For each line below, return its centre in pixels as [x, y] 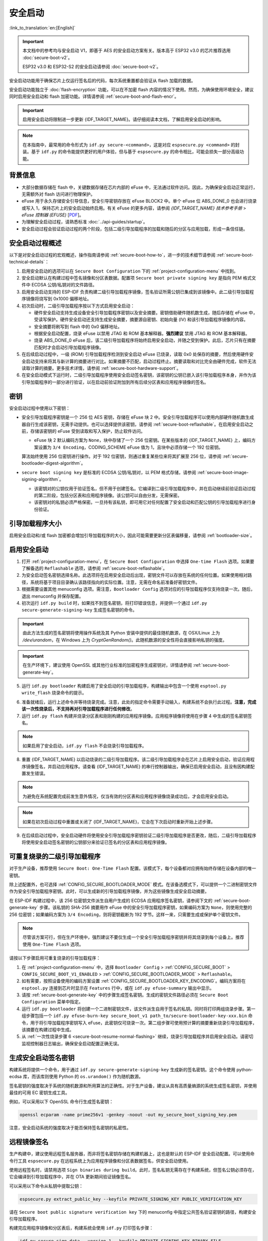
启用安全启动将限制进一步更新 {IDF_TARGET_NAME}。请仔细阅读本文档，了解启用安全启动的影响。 [123, 120]
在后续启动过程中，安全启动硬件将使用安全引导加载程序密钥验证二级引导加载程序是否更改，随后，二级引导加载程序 [139, 835]
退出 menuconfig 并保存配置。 [53, 596]
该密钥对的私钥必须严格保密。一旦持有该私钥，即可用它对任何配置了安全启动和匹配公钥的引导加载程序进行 [143, 502]
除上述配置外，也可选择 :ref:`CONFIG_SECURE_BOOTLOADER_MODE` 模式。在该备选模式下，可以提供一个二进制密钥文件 [133, 885]
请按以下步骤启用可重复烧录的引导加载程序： [55, 958]
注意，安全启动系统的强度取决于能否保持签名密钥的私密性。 [70, 1128]
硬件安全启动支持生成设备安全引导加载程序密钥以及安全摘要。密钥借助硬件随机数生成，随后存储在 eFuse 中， [146, 312]
